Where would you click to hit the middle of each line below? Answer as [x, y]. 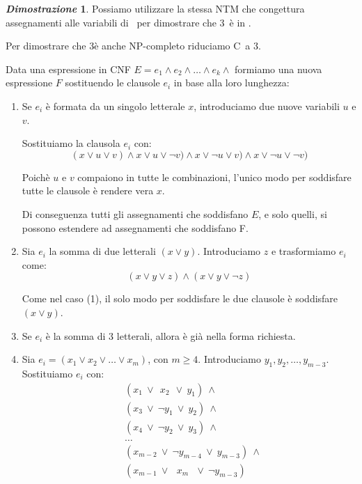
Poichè [36, 177]
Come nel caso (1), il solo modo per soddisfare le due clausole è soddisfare [180, 298]
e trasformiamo [304, 251]
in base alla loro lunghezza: [231, 83]
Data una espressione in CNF [68, 69]
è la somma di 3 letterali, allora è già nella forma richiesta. [171, 335]
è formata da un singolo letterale [115, 106]
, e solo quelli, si [293, 213]
